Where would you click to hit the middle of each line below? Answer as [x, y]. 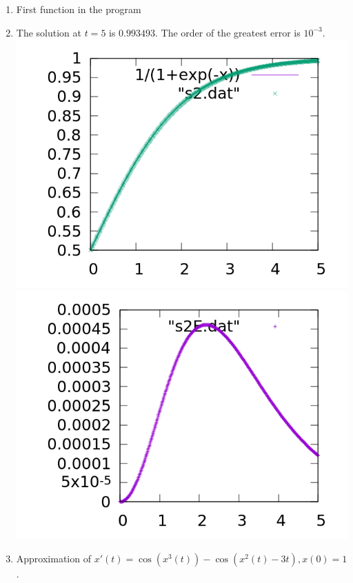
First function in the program [79, 9]
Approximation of [53, 558]
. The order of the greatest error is [228, 32]
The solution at [49, 32]
